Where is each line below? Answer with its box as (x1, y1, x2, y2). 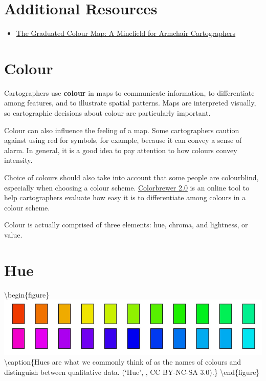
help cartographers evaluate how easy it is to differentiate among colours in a (4, 192, 246, 203)
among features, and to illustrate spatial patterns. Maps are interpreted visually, (4, 97, 256, 108)
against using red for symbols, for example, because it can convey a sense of (4, 135, 242, 145)
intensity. (4, 155, 33, 165)
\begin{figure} (4, 289, 50, 300)
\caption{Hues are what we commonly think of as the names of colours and (4, 356, 241, 367)
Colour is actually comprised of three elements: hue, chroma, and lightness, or (4, 219, 248, 230)
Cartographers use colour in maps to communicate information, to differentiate (4, 87, 255, 98)
